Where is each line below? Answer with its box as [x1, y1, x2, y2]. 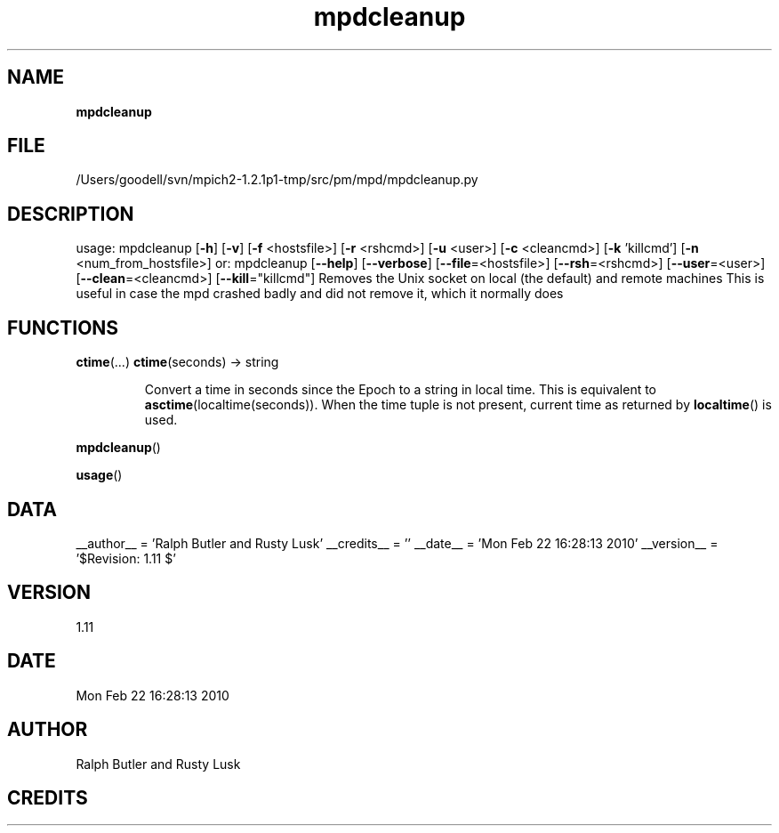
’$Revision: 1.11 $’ [76, 550, 176, 566]
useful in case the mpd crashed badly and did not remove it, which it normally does [76, 286, 564, 302]
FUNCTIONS [7, 316, 119, 339]
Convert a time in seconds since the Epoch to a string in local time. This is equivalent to [144, 382, 657, 398]
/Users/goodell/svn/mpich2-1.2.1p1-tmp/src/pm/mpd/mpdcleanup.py [76, 172, 478, 188]
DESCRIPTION [7, 202, 134, 225]
